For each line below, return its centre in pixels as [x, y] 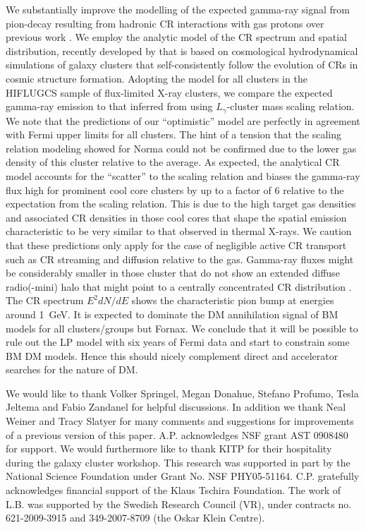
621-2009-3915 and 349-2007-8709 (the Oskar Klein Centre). [135, 518]
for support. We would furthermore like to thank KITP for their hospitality [169, 448]
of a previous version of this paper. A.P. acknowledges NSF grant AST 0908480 [177, 434]
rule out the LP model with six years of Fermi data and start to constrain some [178, 342]
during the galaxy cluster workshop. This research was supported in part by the [178, 462]
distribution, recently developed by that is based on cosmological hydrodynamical [182, 50]
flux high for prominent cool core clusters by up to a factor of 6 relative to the [175, 189]
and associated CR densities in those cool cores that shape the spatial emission [176, 217]
